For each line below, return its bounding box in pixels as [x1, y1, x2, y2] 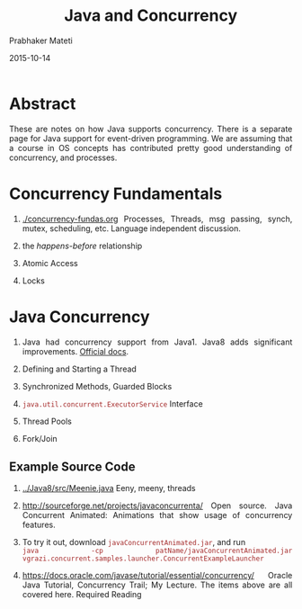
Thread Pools [22, 416, 73, 426]
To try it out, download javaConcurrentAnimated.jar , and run [22, 537, 246, 548]
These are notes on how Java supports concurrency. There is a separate [9, 123, 293, 134]
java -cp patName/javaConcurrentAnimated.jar [22, 546, 293, 556]
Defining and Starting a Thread [22, 363, 138, 374]
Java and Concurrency [64, 5, 237, 26]
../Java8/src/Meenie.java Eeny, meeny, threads [22, 483, 196, 494]
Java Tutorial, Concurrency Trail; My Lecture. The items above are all [22, 579, 293, 590]
